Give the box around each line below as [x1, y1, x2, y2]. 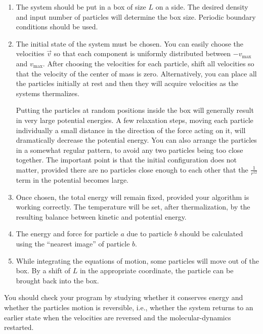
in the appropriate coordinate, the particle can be [79, 265, 234, 276]
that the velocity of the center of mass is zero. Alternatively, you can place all [16, 68, 257, 78]
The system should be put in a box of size [16, 2, 146, 12]
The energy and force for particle [16, 228, 118, 239]
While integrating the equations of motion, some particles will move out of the [16, 255, 259, 266]
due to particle [126, 228, 172, 239]
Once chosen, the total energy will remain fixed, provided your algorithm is [16, 191, 249, 202]
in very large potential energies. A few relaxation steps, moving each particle [16, 114, 253, 125]
